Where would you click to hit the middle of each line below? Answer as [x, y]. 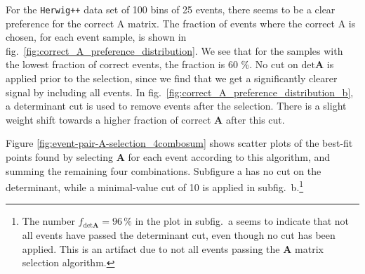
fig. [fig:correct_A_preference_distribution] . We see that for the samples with [174, 50]
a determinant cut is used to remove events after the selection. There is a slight [176, 106]
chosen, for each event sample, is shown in [96, 37]
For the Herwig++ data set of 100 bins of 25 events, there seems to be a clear [171, 9]
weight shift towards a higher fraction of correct [108, 119]
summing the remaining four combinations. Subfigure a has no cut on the [164, 170]
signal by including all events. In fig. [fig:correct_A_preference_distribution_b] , [180, 92]
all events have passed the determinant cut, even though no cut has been [179, 235]
